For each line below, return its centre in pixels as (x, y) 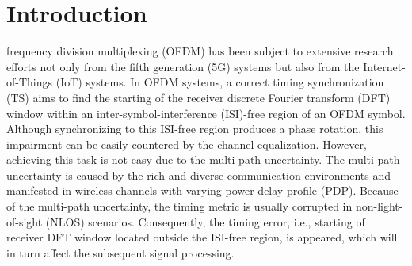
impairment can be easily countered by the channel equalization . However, (187, 144)
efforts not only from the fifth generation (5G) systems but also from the (183, 66)
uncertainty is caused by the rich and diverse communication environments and (199, 175)
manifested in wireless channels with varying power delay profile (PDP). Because (202, 190)
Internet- (384, 66)
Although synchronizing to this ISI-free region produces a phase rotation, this (195, 129)
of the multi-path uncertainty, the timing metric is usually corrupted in (179, 206)
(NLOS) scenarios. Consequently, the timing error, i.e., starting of (205, 221)
